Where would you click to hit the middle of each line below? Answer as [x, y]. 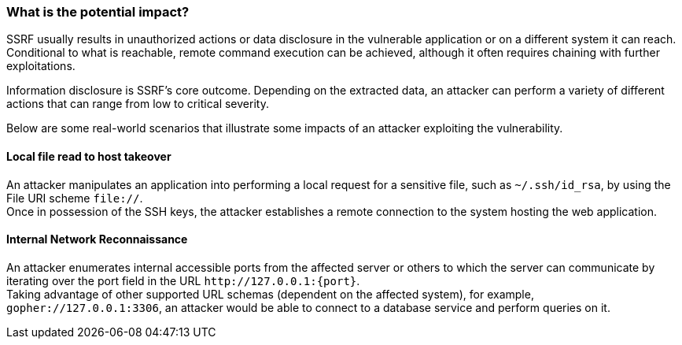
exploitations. [41, 66]
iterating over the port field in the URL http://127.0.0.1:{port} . [183, 280]
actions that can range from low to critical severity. [138, 104]
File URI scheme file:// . [75, 198]
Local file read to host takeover [89, 156]
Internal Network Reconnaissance [97, 239]
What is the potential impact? [98, 12]
